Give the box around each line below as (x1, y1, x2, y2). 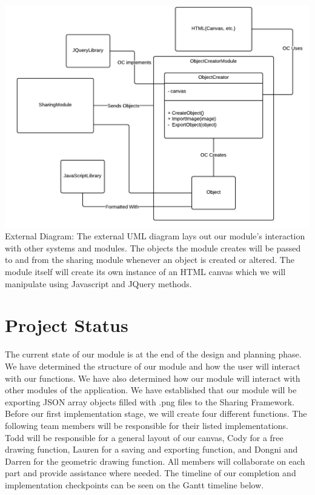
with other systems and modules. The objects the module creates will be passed (5, 241, 301, 254)
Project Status (5, 313, 128, 337)
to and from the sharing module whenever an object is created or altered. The (5, 253, 294, 266)
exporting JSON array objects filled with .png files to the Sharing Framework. (5, 395, 295, 408)
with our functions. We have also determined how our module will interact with (5, 371, 300, 384)
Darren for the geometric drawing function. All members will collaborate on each (5, 454, 305, 467)
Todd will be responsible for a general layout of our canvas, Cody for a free (5, 431, 283, 444)
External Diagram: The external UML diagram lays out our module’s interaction (5, 230, 305, 242)
